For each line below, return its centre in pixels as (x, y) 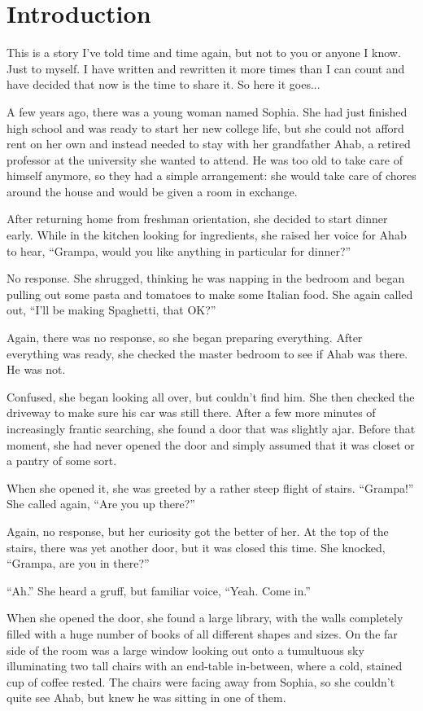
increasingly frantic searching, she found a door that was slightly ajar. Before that (211, 428)
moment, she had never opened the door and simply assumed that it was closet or (211, 444)
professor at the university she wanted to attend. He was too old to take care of (205, 159)
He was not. (36, 369)
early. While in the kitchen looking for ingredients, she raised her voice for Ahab (207, 235)
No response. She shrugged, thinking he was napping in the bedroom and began (206, 278)
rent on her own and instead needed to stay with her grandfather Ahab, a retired (209, 144)
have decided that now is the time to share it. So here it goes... (164, 84)
